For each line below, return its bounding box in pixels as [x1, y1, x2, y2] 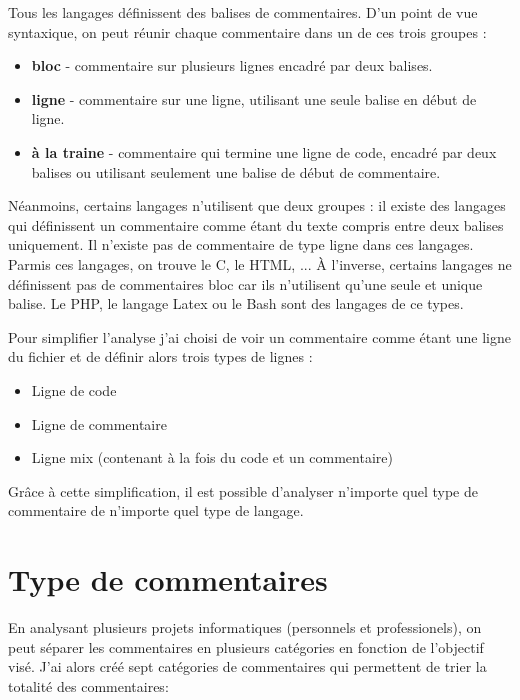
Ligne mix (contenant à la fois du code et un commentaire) [31, 447, 393, 468]
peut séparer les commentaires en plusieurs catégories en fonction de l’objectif [8, 636, 484, 657]
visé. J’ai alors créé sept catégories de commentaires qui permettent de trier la [8, 656, 487, 677]
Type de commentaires [8, 559, 328, 600]
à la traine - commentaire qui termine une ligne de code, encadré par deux [31, 141, 497, 162]
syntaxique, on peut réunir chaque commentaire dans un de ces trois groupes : [8, 21, 487, 42]
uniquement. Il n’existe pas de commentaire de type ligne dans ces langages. [8, 234, 474, 255]
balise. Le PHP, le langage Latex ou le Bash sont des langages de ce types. [8, 293, 464, 314]
